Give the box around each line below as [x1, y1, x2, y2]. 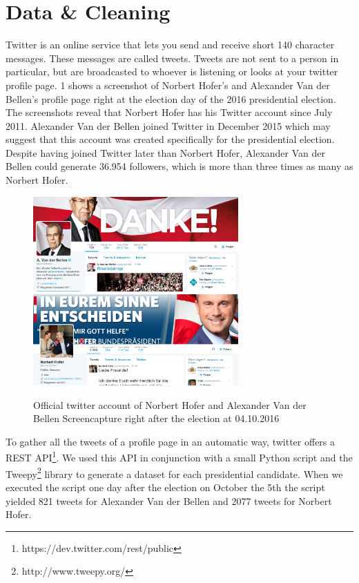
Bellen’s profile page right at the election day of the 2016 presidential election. [6, 91, 336, 106]
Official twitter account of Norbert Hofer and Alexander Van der [33, 397, 307, 412]
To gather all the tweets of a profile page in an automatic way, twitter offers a [6, 434, 336, 448]
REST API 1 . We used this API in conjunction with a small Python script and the [6, 448, 353, 465]
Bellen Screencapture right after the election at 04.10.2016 [33, 411, 280, 426]
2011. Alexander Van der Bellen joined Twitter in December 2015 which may [6, 118, 331, 133]
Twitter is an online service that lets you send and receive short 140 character [6, 37, 335, 52]
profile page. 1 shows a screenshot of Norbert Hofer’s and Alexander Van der [6, 77, 330, 92]
